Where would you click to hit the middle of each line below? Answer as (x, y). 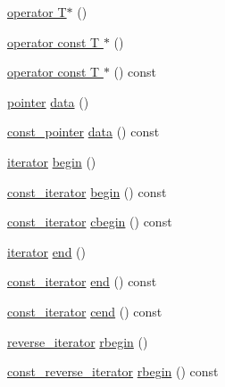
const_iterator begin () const (87, 191)
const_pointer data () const (83, 132)
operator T (37, 12)
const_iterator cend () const (85, 311)
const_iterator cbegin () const (90, 222)
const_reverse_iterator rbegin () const (113, 371)
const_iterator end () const (82, 281)
